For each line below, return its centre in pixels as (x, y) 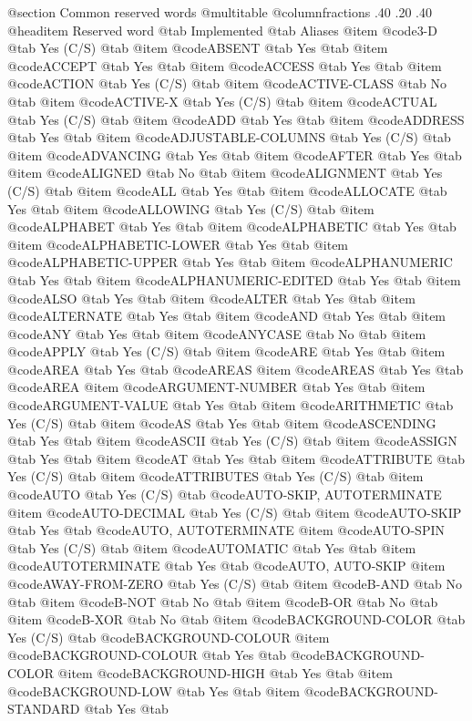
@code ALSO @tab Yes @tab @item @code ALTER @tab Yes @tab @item (211, 298)
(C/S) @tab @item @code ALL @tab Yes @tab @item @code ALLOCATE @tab (227, 190)
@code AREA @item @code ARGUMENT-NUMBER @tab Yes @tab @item (216, 387)
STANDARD (44, 709)
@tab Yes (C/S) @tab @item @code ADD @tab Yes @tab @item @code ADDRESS (236, 119)
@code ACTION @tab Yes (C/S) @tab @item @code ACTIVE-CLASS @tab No (227, 83)
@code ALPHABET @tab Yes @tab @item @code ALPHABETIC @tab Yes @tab (232, 227)
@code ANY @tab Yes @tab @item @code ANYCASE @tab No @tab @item (217, 333)
